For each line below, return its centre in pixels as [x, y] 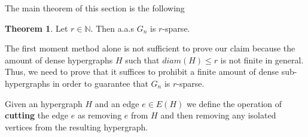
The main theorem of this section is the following [95, 8]
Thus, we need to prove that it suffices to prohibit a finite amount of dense [142, 71]
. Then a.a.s [112, 28]
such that [142, 60]
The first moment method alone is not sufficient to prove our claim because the [150, 48]
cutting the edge [37, 115]
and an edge [117, 103]
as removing [100, 115]
